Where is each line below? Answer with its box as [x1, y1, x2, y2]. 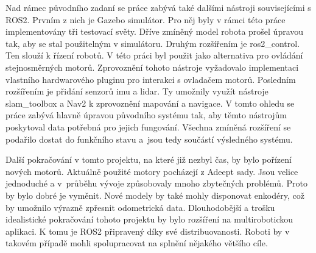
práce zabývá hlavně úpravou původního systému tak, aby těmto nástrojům [5, 109, 287, 121]
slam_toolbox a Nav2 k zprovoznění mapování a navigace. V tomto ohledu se [5, 96, 295, 109]
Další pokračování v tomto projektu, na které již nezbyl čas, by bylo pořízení [5, 153, 292, 166]
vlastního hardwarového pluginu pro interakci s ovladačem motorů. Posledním [5, 73, 296, 85]
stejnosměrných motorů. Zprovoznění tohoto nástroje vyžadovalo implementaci [5, 60, 299, 73]
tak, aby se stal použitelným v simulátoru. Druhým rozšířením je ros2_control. [5, 37, 300, 49]
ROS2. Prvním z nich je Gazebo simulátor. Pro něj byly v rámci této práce [5, 13, 286, 26]
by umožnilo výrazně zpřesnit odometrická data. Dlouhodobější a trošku [5, 201, 275, 213]
